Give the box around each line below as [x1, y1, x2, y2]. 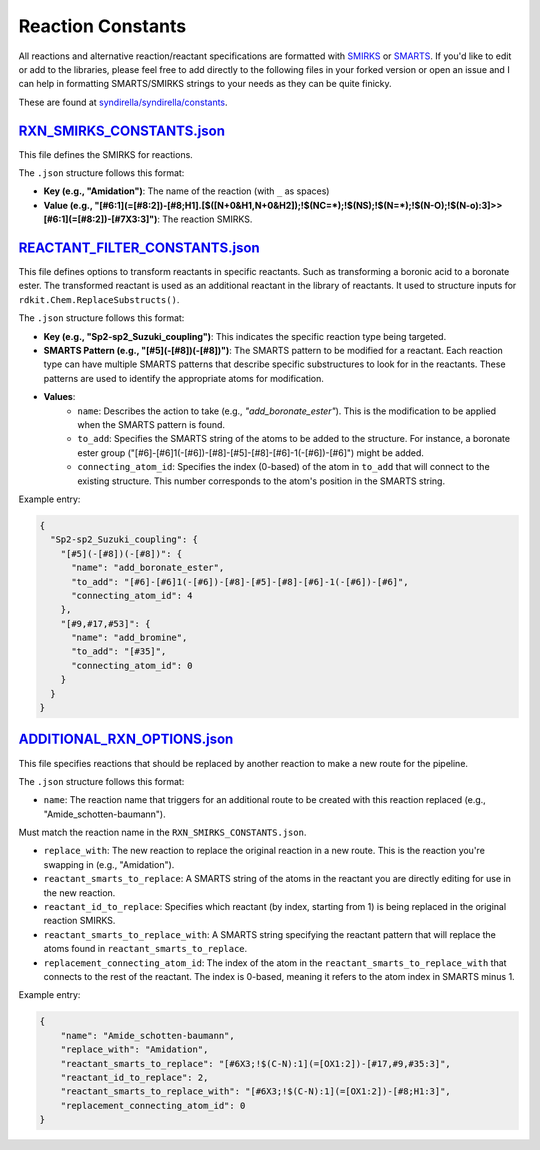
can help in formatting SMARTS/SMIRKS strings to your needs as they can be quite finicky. [18, 78, 392, 90]
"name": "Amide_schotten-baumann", [60, 1030, 235, 1041]
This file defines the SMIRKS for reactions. [18, 148, 194, 160]
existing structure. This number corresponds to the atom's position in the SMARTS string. [77, 475, 445, 487]
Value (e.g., [43, 199, 93, 211]
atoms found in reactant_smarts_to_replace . [43, 943, 248, 955]
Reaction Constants [18, 15, 187, 37]
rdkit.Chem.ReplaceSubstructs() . [18, 293, 180, 305]
